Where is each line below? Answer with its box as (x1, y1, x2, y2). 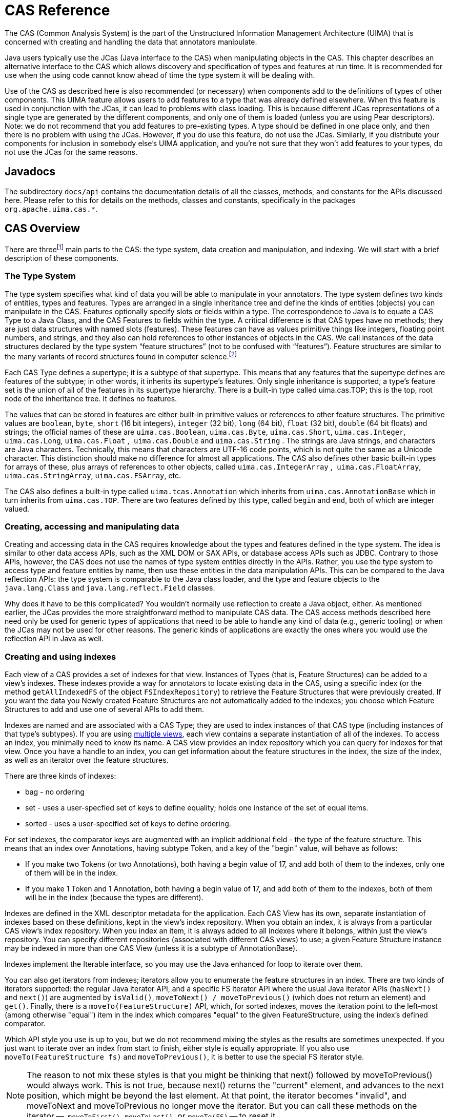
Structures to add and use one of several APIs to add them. (5, 705, 205, 714)
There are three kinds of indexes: (5, 771, 116, 780)
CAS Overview (5, 222, 80, 235)
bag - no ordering (25, 787, 85, 796)
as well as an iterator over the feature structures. (5, 756, 169, 764)
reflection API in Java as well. (5, 634, 104, 643)
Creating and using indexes (5, 651, 116, 662)
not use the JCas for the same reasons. (5, 147, 137, 156)
